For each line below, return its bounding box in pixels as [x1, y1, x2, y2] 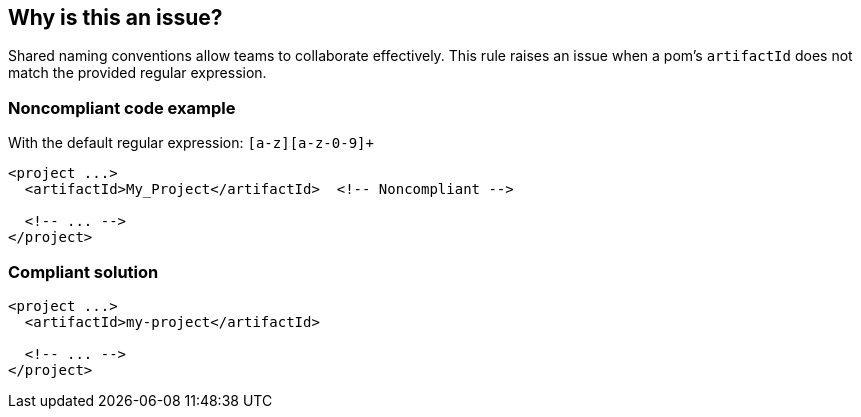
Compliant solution [8, 261, 159, 282]
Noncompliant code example [8, 97, 236, 118]
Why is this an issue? [8, 5, 223, 30]
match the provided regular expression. [8, 64, 267, 82]
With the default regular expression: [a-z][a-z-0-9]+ [8, 134, 374, 152]
